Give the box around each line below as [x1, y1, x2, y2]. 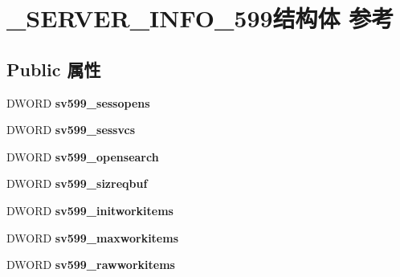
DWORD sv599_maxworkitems [6, 229, 179, 246]
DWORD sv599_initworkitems [6, 202, 173, 218]
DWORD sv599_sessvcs [6, 121, 136, 138]
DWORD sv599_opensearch [6, 148, 159, 165]
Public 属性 [6, 56, 101, 81]
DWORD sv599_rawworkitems [6, 256, 175, 273]
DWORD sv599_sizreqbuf [6, 175, 148, 192]
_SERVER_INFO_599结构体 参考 [6, 2, 394, 35]
